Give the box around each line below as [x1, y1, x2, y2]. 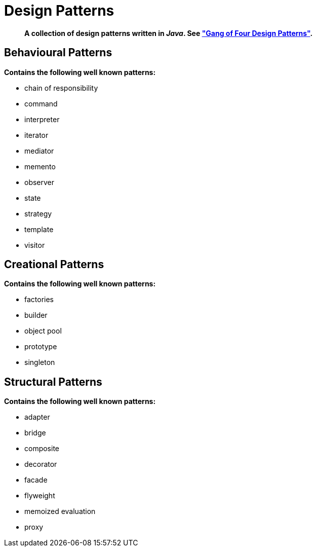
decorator [24, 460, 57, 469]
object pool [24, 326, 62, 336]
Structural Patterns [4, 375, 102, 388]
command [24, 99, 58, 108]
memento [24, 162, 56, 171]
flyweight [24, 491, 55, 500]
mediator [24, 146, 54, 155]
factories [24, 295, 54, 304]
